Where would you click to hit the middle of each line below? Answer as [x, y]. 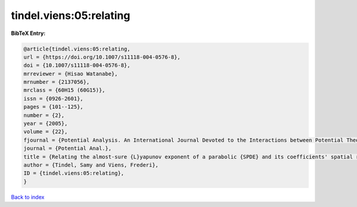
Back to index [28, 197]
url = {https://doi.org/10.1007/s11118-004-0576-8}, [102, 57]
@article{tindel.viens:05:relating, [77, 49]
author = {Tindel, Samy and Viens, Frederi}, [91, 165]
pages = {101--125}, [53, 107]
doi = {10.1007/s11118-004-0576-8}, [77, 66]
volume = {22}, [46, 132]
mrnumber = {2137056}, [57, 82]
